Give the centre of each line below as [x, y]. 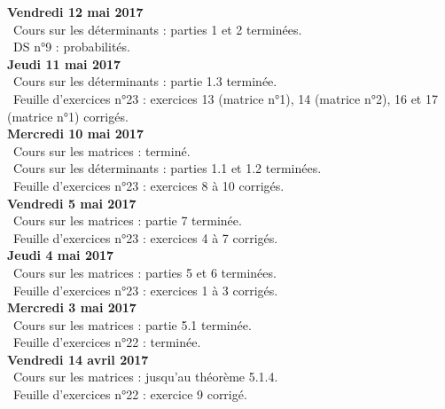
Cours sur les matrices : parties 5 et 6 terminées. [144, 272]
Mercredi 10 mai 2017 [75, 134]
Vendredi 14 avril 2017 [78, 359]
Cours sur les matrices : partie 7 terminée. [127, 220]
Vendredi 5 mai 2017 [72, 203]
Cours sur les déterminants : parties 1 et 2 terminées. [157, 29]
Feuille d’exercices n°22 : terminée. [107, 342]
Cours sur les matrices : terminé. [101, 150]
